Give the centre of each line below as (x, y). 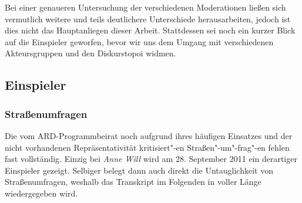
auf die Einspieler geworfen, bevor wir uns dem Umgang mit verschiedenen (139, 41)
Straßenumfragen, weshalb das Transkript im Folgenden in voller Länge (133, 182)
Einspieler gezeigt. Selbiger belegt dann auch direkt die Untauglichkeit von (139, 170)
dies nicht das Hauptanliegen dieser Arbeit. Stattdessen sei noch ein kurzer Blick (150, 30)
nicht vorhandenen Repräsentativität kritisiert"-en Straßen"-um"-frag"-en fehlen (147, 147)
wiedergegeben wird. (41, 193)
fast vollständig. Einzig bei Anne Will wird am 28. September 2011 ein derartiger (151, 159)
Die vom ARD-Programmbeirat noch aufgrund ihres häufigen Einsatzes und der (149, 135)
